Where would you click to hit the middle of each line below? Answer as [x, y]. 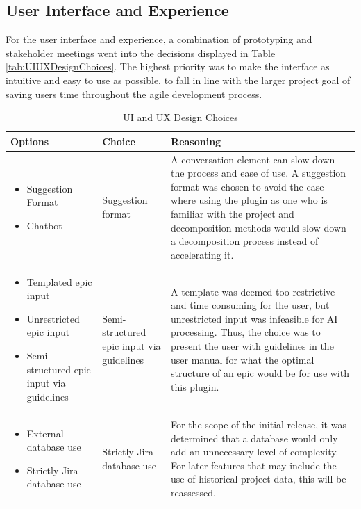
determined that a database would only [254, 438]
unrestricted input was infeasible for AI [254, 318]
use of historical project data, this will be [259, 479]
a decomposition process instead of [245, 241]
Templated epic [59, 281]
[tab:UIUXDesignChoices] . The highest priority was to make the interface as [168, 66]
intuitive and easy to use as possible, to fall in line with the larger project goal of [178, 80]
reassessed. [193, 492]
